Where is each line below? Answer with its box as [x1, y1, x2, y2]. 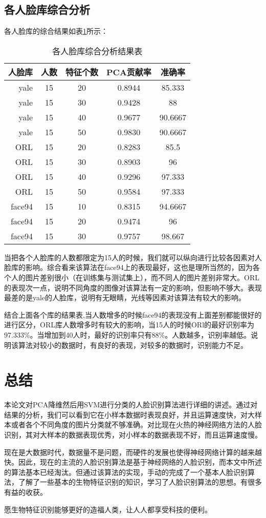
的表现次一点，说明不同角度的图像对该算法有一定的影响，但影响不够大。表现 [4, 282, 262, 293]
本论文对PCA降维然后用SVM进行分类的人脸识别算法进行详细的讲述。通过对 [4, 399, 258, 410]
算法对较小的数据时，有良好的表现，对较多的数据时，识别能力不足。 [18, 339, 248, 350]
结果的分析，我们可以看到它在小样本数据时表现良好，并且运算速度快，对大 [4, 409, 255, 420]
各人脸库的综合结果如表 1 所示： [4, 26, 108, 36]
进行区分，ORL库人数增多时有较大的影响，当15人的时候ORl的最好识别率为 [4, 319, 255, 330]
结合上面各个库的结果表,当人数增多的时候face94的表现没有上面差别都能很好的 [4, 309, 262, 320]
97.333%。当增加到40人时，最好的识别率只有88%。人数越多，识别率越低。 [4, 329, 251, 340]
